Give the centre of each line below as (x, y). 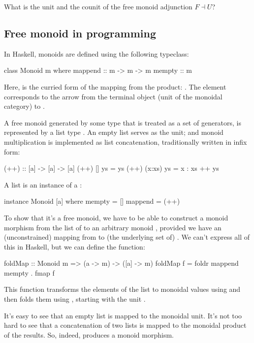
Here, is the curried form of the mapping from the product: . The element (115, 86)
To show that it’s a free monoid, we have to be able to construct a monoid (116, 217)
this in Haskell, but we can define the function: (75, 246)
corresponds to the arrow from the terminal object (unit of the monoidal (113, 96)
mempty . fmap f (29, 272)
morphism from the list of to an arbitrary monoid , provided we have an (113, 227)
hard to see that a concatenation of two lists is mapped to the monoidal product (125, 325)
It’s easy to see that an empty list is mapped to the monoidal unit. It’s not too (123, 315)
